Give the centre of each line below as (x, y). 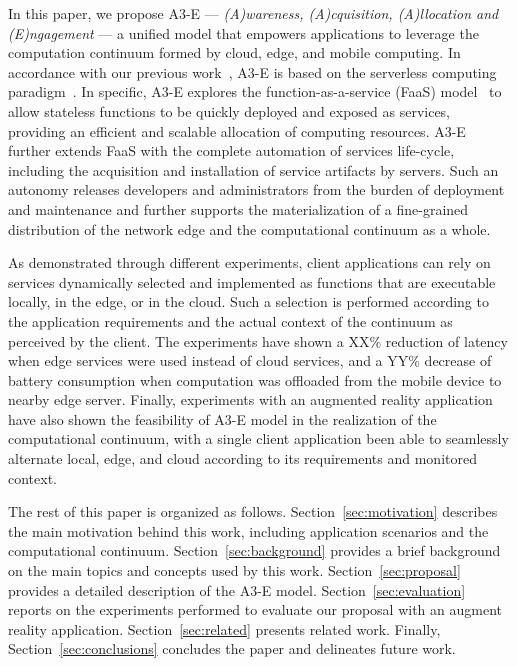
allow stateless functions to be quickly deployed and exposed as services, (229, 110)
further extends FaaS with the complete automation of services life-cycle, (231, 150)
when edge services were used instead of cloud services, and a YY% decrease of (250, 360)
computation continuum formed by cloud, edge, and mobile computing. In (234, 52)
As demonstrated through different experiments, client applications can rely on (249, 262)
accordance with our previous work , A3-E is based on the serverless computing (252, 71)
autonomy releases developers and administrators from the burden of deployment (256, 189)
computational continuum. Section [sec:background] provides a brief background (254, 550)
